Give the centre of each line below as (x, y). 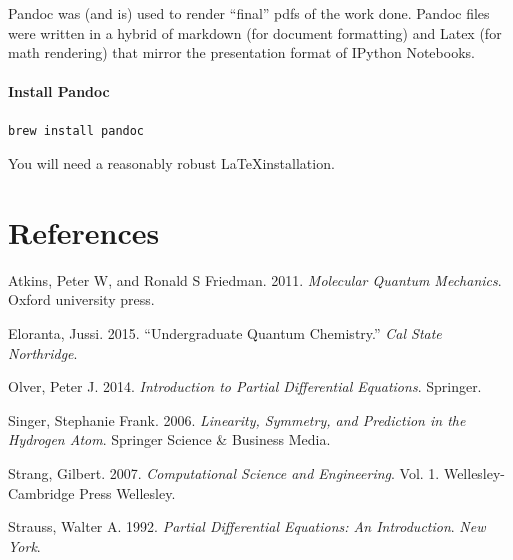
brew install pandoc (76, 130)
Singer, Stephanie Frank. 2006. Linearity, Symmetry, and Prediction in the (237, 419)
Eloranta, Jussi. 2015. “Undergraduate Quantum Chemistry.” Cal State (225, 333)
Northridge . (43, 352)
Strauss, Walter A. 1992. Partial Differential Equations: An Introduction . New (247, 526)
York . (24, 545)
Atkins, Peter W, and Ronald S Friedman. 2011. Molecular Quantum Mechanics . (255, 279)
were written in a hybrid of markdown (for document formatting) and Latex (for (255, 32)
